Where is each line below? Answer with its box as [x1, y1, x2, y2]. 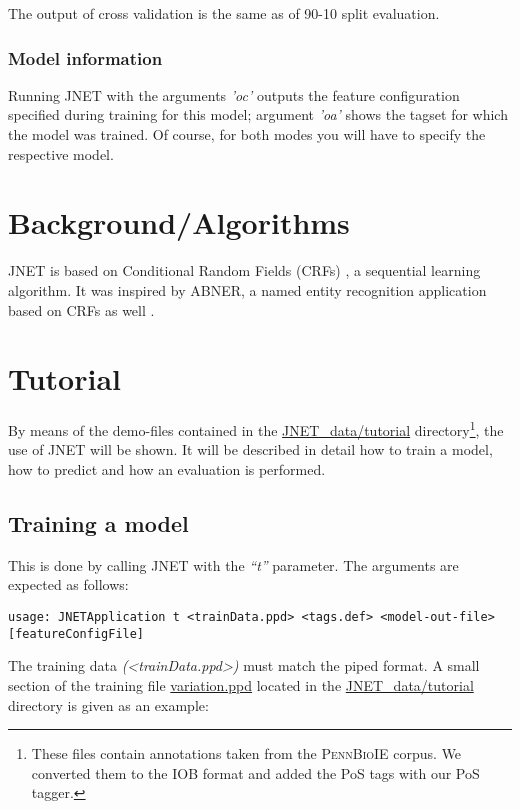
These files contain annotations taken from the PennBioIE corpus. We [31, 743, 462, 764]
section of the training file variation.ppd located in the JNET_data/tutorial [8, 674, 474, 695]
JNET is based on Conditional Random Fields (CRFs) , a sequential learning [8, 260, 481, 281]
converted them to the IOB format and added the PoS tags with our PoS [31, 762, 480, 783]
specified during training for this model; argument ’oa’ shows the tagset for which [8, 104, 508, 125]
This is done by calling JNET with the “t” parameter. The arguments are [8, 554, 459, 575]
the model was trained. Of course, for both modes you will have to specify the [8, 124, 486, 144]
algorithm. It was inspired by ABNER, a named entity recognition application [8, 279, 487, 300]
